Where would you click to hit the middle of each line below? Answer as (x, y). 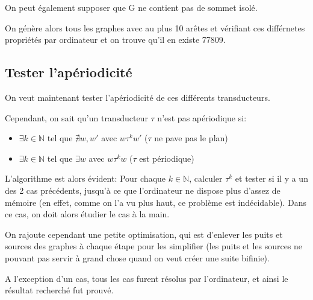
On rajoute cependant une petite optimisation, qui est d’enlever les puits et (144, 234)
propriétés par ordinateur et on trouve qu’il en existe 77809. (115, 40)
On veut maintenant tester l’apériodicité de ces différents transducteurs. (138, 97)
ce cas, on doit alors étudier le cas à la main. (87, 214)
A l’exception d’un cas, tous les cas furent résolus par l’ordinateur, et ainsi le (147, 278)
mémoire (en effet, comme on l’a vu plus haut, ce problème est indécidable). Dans (156, 202)
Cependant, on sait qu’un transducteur (76, 117)
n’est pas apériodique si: (202, 117)
